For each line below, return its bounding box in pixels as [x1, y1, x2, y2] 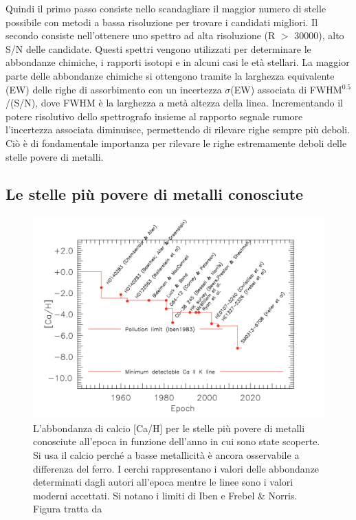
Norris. [268, 488, 298, 502]
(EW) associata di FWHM [230, 82, 342, 96]
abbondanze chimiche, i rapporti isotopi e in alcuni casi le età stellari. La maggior [5, 55, 350, 69]
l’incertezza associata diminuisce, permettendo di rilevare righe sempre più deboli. [5, 122, 351, 137]
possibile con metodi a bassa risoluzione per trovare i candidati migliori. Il [5, 14, 318, 29]
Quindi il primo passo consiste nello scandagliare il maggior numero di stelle [5, 1, 326, 15]
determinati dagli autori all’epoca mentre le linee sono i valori [33, 475, 293, 489]
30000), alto [294, 28, 344, 43]
